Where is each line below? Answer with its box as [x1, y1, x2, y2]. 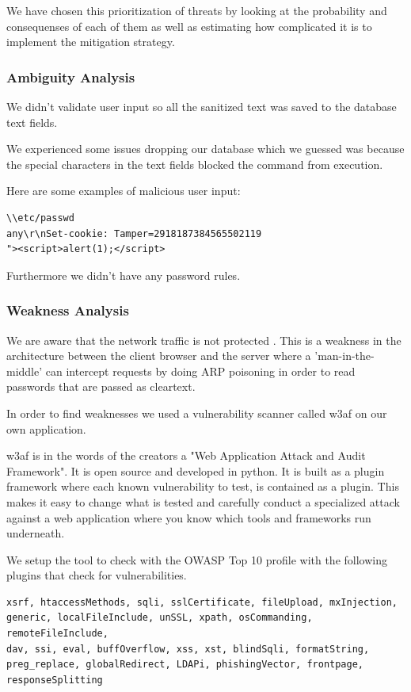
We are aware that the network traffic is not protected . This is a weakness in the [6, 331, 401, 348]
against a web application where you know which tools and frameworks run [6, 509, 371, 526]
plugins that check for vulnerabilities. [6, 567, 187, 583]
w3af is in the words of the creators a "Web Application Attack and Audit [6, 447, 366, 464]
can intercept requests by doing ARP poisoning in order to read [45, 362, 356, 379]
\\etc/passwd [6, 212, 74, 224]
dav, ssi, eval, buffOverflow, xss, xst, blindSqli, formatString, [6, 643, 370, 655]
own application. [6, 420, 86, 437]
